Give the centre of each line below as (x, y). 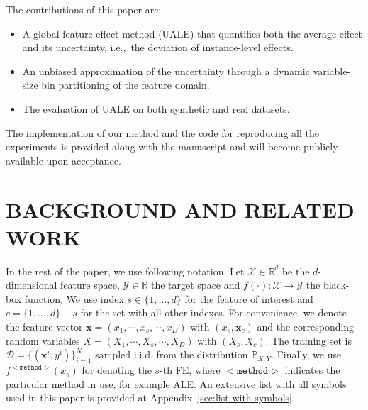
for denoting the (117, 370)
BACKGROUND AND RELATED (180, 209)
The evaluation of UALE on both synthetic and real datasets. (156, 108)
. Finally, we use (306, 354)
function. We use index (74, 298)
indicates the (312, 370)
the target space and (195, 285)
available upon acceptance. (63, 160)
